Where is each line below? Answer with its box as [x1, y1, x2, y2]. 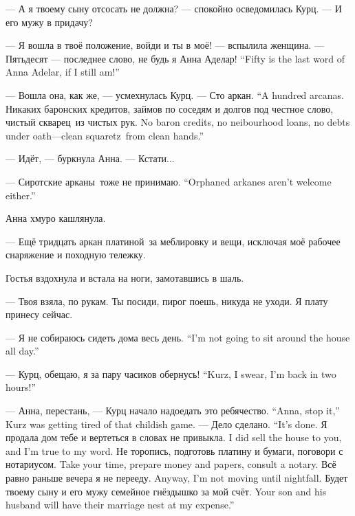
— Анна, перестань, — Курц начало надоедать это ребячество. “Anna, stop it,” [6, 403, 340, 418]
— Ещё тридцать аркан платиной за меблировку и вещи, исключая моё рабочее [6, 234, 341, 248]
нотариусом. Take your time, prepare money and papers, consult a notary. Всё [6, 457, 336, 471]
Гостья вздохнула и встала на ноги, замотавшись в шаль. [6, 270, 244, 284]
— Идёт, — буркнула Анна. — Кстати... [6, 151, 175, 166]
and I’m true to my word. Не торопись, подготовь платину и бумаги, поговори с [6, 443, 343, 458]
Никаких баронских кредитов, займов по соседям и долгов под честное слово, [6, 101, 334, 115]
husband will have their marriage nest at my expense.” [6, 497, 235, 512]
